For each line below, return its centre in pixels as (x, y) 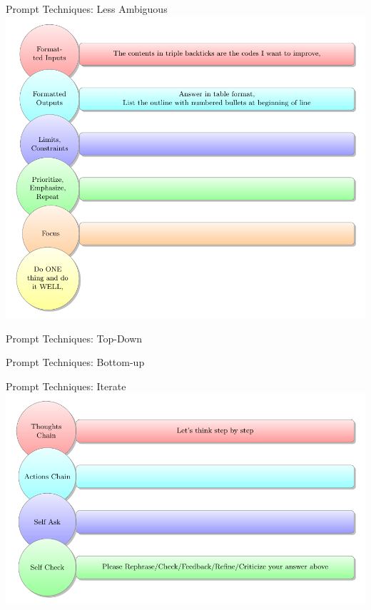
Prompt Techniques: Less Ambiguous (87, 9)
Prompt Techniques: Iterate (66, 386)
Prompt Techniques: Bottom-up (75, 362)
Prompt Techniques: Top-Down (74, 338)
